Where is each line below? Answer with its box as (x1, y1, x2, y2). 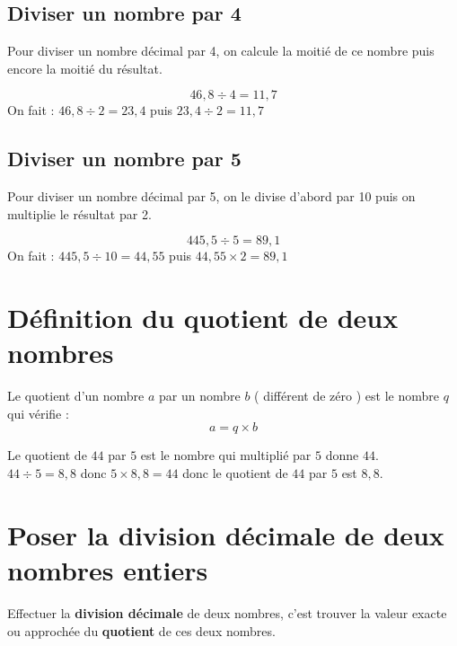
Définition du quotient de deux (7, 299, 399, 336)
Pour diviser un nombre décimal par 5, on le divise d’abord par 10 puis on (7, 187, 416, 206)
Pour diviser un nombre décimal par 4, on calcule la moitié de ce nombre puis (7, 41, 435, 60)
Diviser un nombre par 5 (7, 145, 242, 173)
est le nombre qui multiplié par (140, 446, 312, 465)
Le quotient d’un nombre (7, 386, 145, 405)
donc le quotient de (182, 464, 288, 482)
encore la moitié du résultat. (7, 58, 163, 77)
